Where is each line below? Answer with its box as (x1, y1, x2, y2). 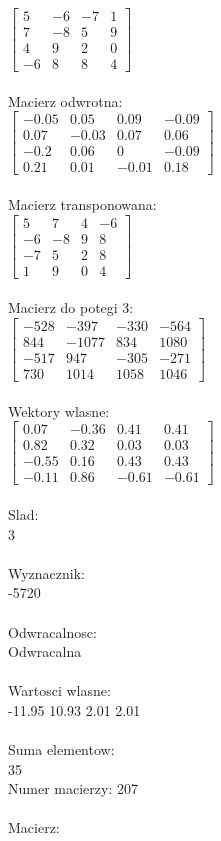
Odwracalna (8, 641, 82, 662)
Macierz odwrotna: (8, 90, 123, 111)
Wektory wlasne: (8, 400, 110, 421)
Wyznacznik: (8, 562, 86, 583)
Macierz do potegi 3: (8, 297, 134, 318)
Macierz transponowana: (8, 194, 157, 215)
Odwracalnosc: (8, 621, 97, 642)
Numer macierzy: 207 (8, 778, 138, 799)
